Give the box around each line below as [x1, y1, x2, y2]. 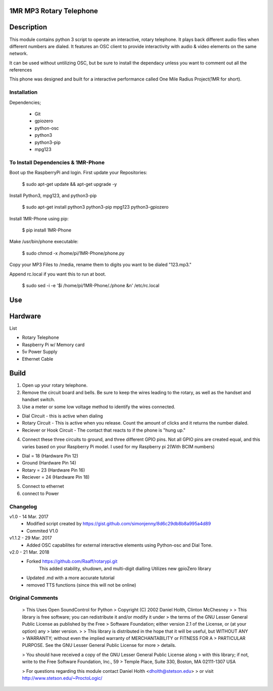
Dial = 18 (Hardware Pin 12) [22, 452, 78, 458]
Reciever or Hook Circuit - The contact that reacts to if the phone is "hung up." [22, 427, 186, 433]
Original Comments [9, 594, 58, 601]
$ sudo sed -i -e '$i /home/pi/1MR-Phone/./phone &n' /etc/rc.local [22, 283, 159, 289]
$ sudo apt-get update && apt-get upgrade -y [22, 181, 117, 187]
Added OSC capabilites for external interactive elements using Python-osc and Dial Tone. [26, 542, 213, 548]
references [9, 67, 32, 73]
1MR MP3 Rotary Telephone [9, 7, 98, 15]
